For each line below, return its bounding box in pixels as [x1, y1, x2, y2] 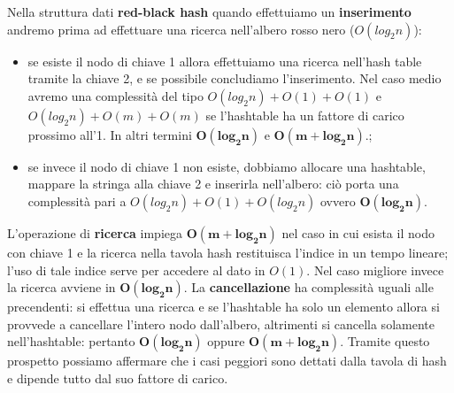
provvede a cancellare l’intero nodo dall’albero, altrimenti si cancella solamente [7, 314, 435, 333]
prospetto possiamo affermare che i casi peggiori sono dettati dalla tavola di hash [7, 351, 447, 370]
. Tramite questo [340, 332, 430, 351]
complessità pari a [27, 191, 127, 210]
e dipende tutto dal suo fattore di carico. [7, 368, 228, 387]
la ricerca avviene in [7, 278, 116, 297]
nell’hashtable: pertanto [7, 332, 135, 351]
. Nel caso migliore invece [306, 260, 444, 279]
